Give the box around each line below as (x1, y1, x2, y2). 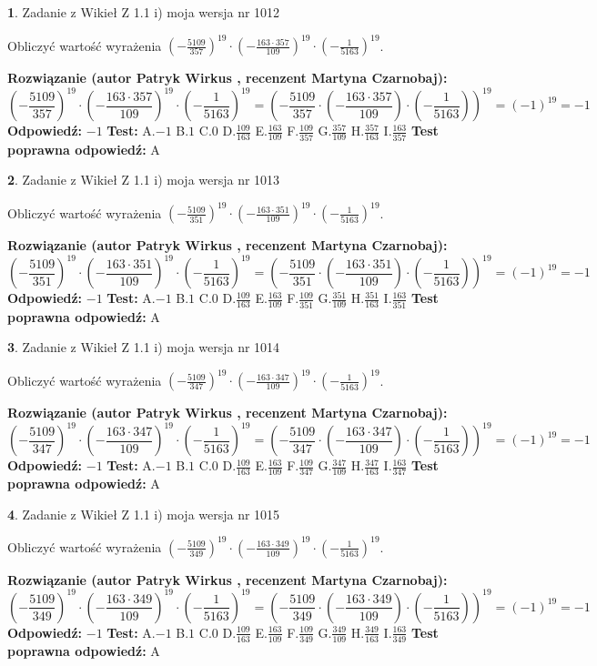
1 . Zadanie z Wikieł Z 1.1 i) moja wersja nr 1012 (7, 3, 280, 21)
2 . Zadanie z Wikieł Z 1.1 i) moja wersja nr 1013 (7, 170, 280, 189)
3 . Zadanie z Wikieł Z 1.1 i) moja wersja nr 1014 (7, 338, 280, 357)
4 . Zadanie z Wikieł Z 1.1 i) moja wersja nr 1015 (7, 504, 280, 523)
